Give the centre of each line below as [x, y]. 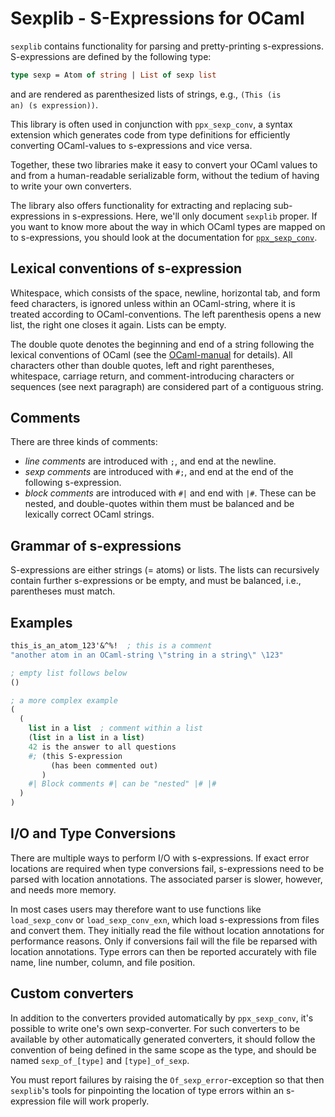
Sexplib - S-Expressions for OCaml [157, 18]
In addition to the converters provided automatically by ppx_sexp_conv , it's [162, 1018]
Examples [41, 622]
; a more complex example [64, 700]
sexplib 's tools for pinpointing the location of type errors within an [147, 1090]
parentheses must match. [63, 591]
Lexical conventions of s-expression [126, 268]
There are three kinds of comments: [84, 442]
